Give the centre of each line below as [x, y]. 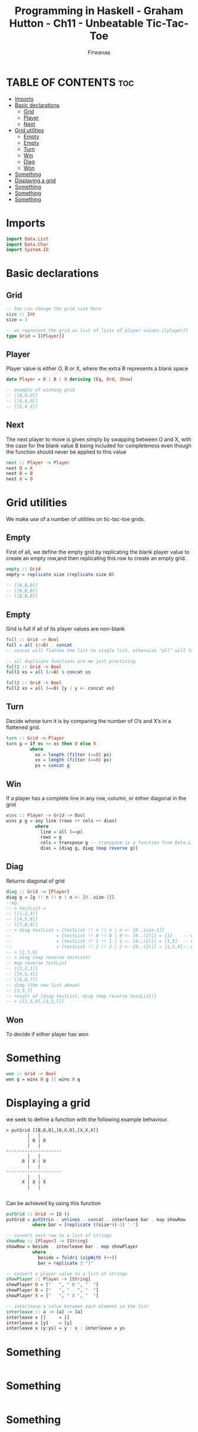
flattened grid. [23, 727]
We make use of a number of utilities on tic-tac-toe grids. [76, 519]
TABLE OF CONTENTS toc [70, 82]
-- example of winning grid [41, 390]
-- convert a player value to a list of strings [67, 1274]
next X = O [19, 479]
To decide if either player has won [47, 1034]
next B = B [19, 474]
